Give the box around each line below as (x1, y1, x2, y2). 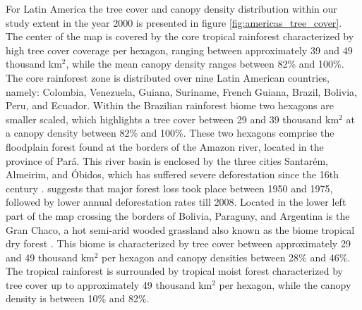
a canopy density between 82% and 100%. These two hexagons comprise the (6, 125, 334, 140)
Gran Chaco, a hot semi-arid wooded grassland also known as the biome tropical (6, 222, 355, 237)
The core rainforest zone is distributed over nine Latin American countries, (6, 70, 330, 85)
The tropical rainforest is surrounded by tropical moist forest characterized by (6, 263, 343, 278)
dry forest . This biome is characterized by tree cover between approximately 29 (6, 236, 351, 251)
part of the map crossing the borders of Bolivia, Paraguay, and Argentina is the (6, 208, 350, 223)
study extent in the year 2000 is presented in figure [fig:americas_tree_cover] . (6, 15, 342, 30)
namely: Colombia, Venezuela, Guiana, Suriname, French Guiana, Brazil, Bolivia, (6, 84, 357, 99)
